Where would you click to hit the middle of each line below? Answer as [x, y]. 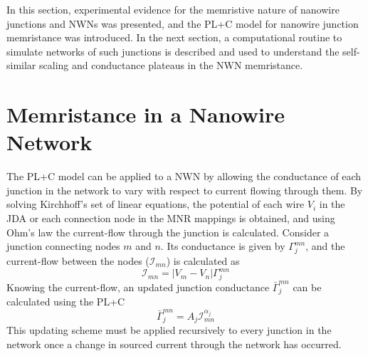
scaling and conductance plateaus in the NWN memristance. [171, 65]
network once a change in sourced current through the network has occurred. [174, 344]
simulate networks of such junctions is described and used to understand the [173, 51]
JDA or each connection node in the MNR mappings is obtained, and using [171, 218]
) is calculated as [203, 260]
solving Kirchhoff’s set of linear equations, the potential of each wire [156, 204]
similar [21, 65]
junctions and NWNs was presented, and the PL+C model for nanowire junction [183, 23]
